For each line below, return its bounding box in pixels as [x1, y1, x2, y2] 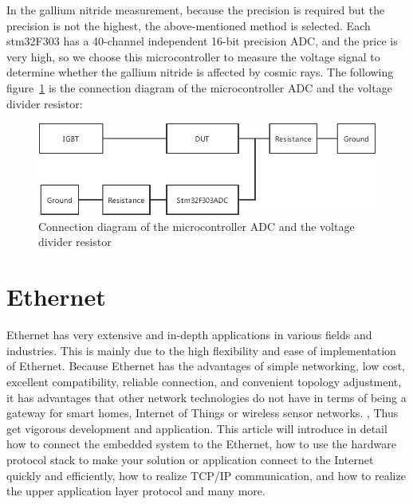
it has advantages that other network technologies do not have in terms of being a [6, 389, 407, 405]
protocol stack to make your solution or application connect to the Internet [6, 451, 374, 467]
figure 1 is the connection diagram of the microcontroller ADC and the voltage [6, 79, 392, 96]
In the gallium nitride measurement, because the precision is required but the [6, 2, 385, 18]
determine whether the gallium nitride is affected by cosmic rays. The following [6, 64, 394, 80]
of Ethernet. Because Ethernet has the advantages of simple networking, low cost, [6, 357, 405, 374]
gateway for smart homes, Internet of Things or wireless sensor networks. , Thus [6, 404, 399, 421]
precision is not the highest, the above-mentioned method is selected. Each [6, 17, 371, 33]
